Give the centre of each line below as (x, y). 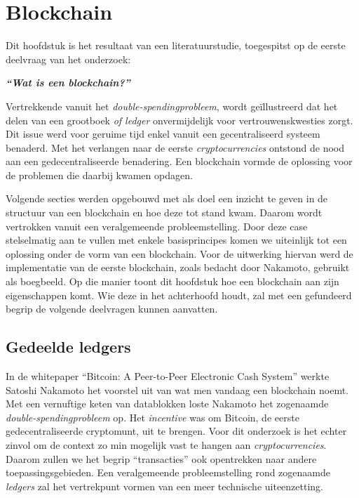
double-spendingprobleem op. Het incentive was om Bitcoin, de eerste (153, 417)
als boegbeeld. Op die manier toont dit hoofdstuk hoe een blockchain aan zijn (172, 281)
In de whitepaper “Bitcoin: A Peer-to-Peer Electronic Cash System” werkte (168, 376)
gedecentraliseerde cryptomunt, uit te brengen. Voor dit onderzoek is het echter (176, 431)
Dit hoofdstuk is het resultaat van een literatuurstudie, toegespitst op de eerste (176, 45)
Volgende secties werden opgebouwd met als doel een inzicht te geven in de (167, 198)
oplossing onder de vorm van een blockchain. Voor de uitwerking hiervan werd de (179, 253)
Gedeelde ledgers (68, 347)
